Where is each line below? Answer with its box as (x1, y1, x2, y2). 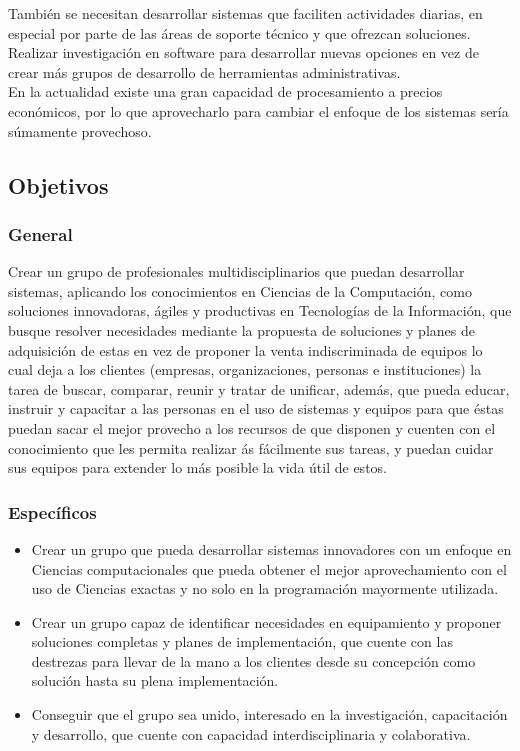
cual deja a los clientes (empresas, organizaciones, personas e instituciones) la (8, 359, 482, 380)
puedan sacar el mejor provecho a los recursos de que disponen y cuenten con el (8, 417, 496, 438)
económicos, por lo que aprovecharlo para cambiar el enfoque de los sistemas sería (8, 100, 509, 121)
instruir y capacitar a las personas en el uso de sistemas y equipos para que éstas (8, 398, 504, 419)
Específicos (8, 499, 97, 524)
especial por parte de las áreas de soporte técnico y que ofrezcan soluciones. (8, 22, 471, 43)
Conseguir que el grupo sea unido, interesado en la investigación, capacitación (31, 704, 508, 725)
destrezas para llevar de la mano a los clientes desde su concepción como (31, 650, 476, 671)
